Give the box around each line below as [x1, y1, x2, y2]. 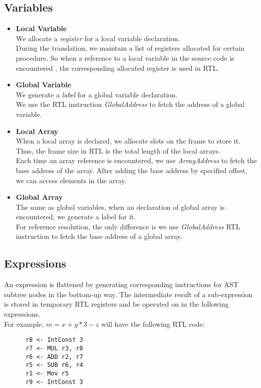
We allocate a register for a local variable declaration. [16, 33, 180, 43]
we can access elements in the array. [16, 175, 126, 185]
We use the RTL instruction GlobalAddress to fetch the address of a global [16, 99, 245, 109]
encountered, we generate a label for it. [16, 211, 136, 222]
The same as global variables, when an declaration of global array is [16, 201, 225, 212]
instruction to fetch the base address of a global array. [16, 231, 182, 241]
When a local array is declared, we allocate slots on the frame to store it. [16, 136, 241, 146]
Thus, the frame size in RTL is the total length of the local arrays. [16, 145, 220, 156]
